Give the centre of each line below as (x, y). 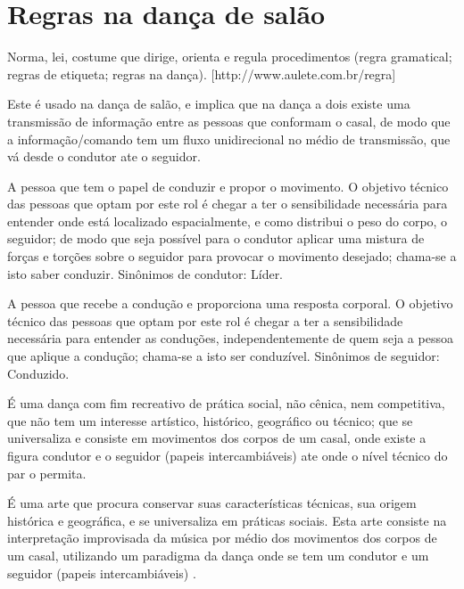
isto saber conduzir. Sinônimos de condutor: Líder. (145, 273)
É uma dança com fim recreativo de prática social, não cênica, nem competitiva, (226, 403)
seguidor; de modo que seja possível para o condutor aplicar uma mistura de (216, 238)
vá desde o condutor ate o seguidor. (104, 156)
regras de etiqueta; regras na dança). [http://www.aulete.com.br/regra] (202, 74)
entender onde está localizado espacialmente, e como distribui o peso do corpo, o (228, 221)
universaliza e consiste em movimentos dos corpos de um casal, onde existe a (217, 438)
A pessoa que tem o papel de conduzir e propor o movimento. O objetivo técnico (228, 186)
